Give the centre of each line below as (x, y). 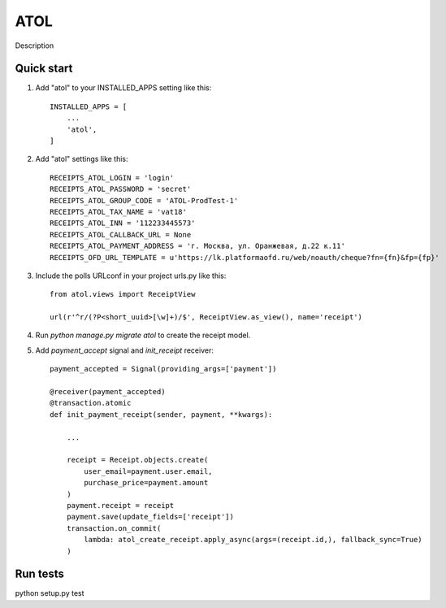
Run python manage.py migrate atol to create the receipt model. (143, 335)
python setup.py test (50, 593)
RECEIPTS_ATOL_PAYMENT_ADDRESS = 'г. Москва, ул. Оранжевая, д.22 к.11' (197, 246)
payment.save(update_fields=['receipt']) (150, 517)
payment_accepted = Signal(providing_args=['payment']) (163, 369)
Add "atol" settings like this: (82, 159)
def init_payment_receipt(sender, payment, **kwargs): (161, 414)
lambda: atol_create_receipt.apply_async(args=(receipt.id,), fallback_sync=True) (253, 540)
